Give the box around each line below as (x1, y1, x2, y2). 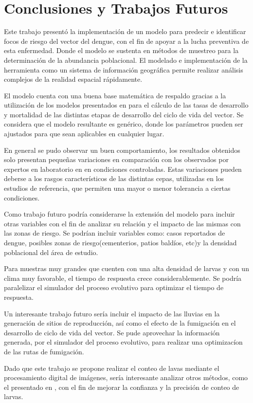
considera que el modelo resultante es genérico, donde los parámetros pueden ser (4, 119, 243, 129)
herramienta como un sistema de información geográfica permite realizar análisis (4, 64, 243, 74)
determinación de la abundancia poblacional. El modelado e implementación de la (4, 55, 248, 65)
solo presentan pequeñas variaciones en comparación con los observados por (4, 154, 229, 165)
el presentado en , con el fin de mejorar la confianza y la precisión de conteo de (4, 382, 239, 392)
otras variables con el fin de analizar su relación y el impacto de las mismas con (4, 218, 241, 228)
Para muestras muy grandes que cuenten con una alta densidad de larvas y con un (4, 263, 249, 274)
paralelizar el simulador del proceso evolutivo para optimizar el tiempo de (4, 282, 224, 293)
